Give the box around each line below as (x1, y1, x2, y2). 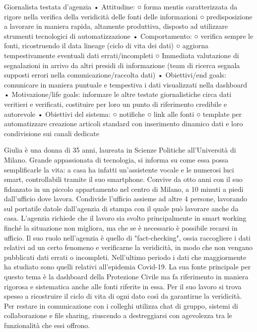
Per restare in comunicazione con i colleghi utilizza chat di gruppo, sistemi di (4, 300, 238, 311)
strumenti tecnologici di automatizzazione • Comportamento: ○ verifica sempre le (4, 30, 254, 41)
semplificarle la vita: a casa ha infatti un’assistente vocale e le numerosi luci (4, 164, 234, 174)
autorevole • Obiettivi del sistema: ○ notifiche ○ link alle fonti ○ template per (4, 108, 242, 119)
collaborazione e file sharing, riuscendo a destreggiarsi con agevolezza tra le (4, 310, 232, 321)
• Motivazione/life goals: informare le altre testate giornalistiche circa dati (4, 89, 232, 99)
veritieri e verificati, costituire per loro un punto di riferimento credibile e (4, 98, 227, 109)
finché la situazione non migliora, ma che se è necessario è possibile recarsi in (4, 223, 238, 233)
